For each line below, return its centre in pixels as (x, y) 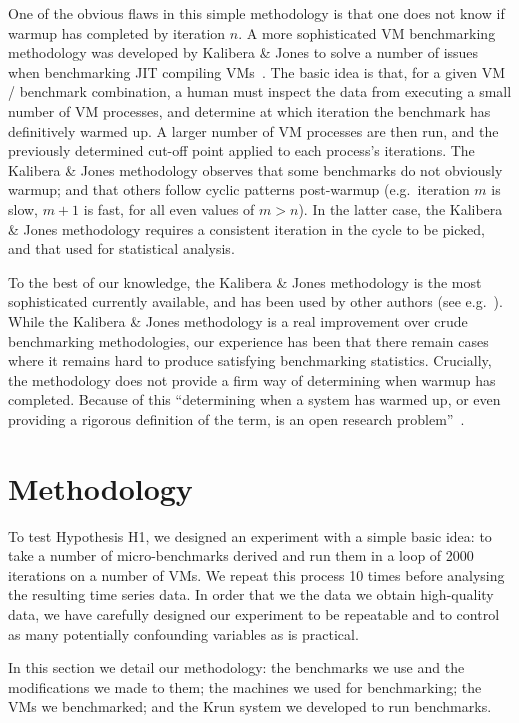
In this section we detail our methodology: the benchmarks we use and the (236, 667)
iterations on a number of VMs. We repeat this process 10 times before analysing (256, 574)
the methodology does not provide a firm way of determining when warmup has (252, 379)
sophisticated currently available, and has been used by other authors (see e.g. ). (255, 301)
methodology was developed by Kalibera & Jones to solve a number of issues (243, 52)
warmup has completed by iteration (117, 32)
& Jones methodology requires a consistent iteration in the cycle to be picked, (246, 228)
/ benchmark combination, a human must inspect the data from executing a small (260, 91)
